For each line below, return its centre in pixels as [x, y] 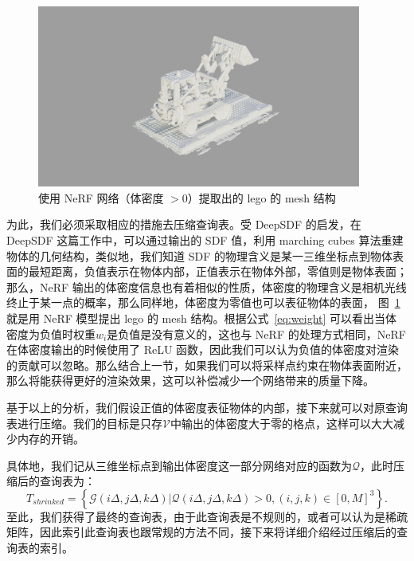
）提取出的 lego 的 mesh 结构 [262, 197]
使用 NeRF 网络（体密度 [101, 197]
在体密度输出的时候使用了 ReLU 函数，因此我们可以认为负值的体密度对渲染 [203, 349]
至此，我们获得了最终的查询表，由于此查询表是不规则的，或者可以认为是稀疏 [207, 516]
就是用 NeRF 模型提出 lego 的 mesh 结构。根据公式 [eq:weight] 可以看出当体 [202, 318]
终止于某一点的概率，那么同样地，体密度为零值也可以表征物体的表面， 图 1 [203, 302]
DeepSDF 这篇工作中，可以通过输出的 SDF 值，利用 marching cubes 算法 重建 [205, 239]
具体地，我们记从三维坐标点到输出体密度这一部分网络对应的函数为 [179, 465]
